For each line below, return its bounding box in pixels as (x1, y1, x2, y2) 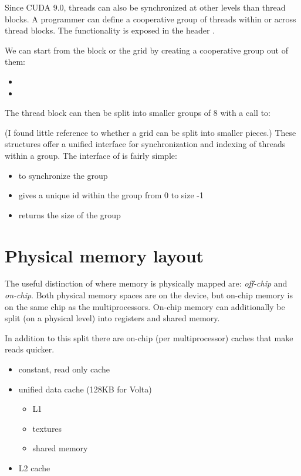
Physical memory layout (5, 243, 204, 267)
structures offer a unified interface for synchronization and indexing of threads (5, 138, 286, 150)
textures (32, 422, 62, 434)
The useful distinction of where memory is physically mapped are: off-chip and (5, 277, 288, 289)
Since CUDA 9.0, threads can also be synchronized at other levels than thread (5, 1, 286, 13)
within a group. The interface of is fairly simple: (5, 149, 177, 161)
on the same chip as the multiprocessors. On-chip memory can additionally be (5, 300, 285, 312)
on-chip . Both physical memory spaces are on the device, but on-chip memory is (5, 289, 293, 301)
